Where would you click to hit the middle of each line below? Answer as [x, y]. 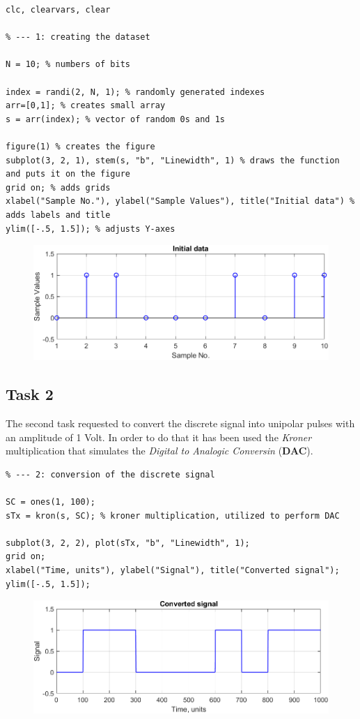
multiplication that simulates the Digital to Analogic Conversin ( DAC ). [159, 451]
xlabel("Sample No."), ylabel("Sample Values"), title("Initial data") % [180, 201]
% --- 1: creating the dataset [78, 37]
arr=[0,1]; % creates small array [86, 106]
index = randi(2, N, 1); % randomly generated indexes [135, 92]
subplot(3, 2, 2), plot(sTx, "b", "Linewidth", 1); [128, 543]
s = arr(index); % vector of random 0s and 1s [115, 119]
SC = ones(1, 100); [50, 502]
